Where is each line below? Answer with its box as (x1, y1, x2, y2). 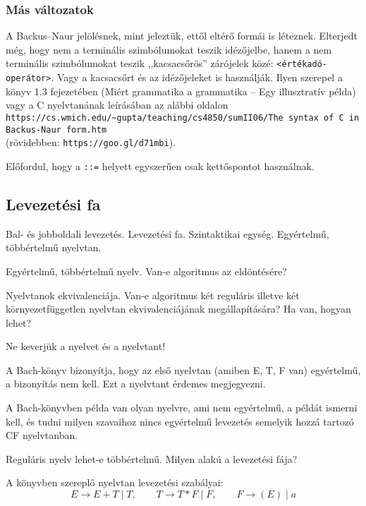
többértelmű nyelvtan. (6, 240, 102, 255)
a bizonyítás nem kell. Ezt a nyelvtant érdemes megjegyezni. (6, 376, 266, 391)
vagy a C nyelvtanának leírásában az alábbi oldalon (6, 97, 228, 112)
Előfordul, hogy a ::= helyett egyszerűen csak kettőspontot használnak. (6, 158, 315, 173)
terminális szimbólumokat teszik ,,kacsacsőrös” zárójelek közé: (6, 56, 274, 71)
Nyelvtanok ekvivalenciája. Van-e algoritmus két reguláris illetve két (6, 287, 300, 302)
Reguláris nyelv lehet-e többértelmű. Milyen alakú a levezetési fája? (6, 451, 298, 466)
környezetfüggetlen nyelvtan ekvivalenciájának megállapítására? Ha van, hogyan (6, 301, 351, 316)
